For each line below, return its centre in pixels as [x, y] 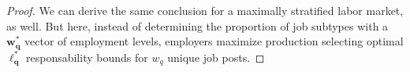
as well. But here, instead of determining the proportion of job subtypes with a [198, 25]
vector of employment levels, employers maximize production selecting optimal [214, 41]
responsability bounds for [87, 57]
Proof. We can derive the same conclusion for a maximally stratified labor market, [205, 10]
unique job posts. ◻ [216, 57]
